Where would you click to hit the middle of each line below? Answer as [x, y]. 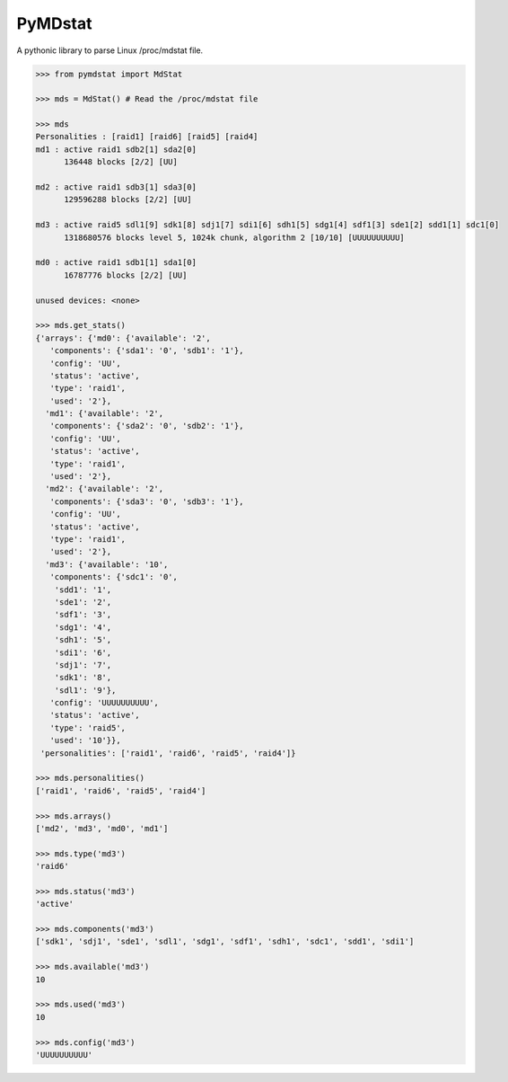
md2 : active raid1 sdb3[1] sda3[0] [116, 187]
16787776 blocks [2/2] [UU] [126, 275]
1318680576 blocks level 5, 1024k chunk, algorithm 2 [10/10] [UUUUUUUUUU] [235, 237]
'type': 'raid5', [88, 727]
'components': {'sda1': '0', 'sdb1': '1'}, [147, 351]
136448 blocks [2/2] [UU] [121, 162]
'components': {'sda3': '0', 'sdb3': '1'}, [147, 501]
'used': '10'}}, [85, 741]
